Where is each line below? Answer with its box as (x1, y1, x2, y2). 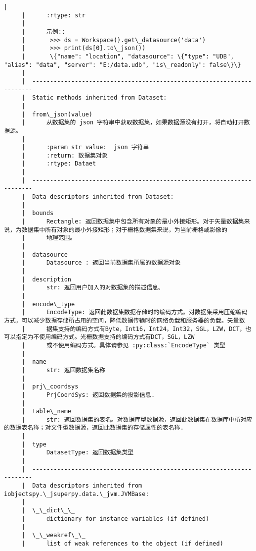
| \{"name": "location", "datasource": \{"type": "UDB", (21, 53, 234, 60)
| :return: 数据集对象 (21, 152, 108, 159)
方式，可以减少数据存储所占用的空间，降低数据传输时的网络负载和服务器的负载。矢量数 (4, 317, 245, 324)
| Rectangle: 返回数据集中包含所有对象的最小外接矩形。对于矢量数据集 (21, 218, 244, 225)
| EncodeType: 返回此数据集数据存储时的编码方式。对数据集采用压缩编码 (21, 309, 248, 316)
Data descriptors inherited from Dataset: (32, 193, 174, 201)
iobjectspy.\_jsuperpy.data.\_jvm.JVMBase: (4, 490, 149, 497)
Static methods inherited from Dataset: (32, 94, 167, 102)
